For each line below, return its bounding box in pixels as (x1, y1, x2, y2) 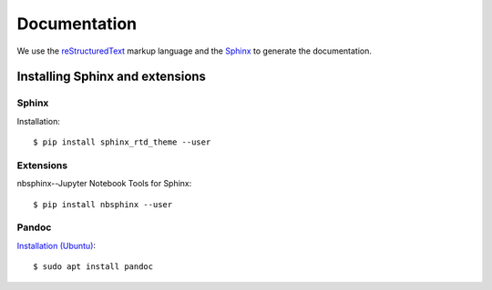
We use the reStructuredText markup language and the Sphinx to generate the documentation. (16, 45, 373, 56)
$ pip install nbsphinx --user (33, 199, 173, 209)
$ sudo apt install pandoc (33, 262, 154, 272)
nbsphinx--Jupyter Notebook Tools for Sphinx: (16, 178, 192, 189)
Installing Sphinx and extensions (16, 69, 207, 85)
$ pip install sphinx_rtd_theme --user (33, 137, 211, 147)
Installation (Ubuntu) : (16, 240, 96, 251)
